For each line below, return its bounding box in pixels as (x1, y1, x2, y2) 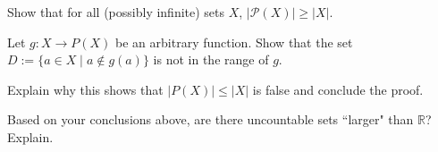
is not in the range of (153, 50, 269, 69)
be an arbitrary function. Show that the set (115, 32, 353, 51)
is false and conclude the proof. (252, 80, 424, 98)
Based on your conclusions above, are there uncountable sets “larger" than (7, 110, 414, 129)
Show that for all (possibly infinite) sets (7, 3, 225, 21)
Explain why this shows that (7, 80, 164, 98)
